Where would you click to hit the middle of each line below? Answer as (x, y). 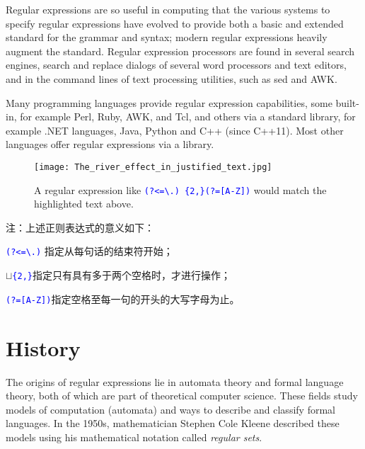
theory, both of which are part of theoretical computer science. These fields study (182, 396)
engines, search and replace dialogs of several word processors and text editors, (176, 65)
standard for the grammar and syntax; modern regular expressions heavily (167, 37)
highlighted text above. (84, 204)
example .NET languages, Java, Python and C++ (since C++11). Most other (175, 130)
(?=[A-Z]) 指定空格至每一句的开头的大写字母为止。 (123, 299)
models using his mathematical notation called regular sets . (134, 437)
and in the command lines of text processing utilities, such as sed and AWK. (172, 78)
